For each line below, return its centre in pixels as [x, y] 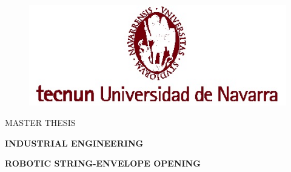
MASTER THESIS [40, 122]
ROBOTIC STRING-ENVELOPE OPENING [103, 163]
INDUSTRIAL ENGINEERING [74, 143]
